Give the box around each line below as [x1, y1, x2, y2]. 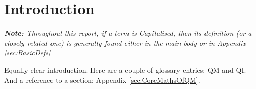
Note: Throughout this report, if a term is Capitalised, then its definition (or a [4, 27, 252, 38]
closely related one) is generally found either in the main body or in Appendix [4, 37, 246, 48]
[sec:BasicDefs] [4, 47, 51, 58]
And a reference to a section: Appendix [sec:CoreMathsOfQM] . [4, 74, 200, 85]
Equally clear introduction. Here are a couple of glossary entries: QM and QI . [4, 64, 246, 75]
